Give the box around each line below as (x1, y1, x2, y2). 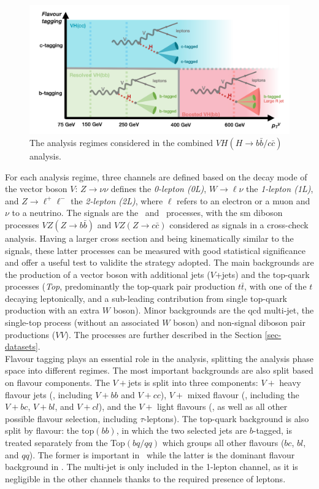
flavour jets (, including (5, 388, 93, 401)
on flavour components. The (5, 376, 110, 389)
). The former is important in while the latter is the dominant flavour (29, 448, 295, 461)
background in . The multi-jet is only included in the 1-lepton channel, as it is (5, 460, 298, 473)
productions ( (5, 328, 56, 341)
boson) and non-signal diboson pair (173, 316, 306, 329)
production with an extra (5, 304, 100, 317)
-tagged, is (253, 424, 292, 437)
